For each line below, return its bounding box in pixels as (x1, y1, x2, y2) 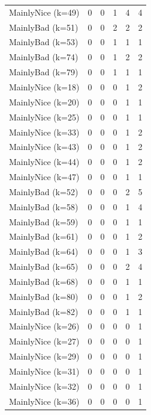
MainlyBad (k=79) (9, 66, 78, 78)
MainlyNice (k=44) (9, 155, 80, 168)
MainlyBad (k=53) (9, 36, 78, 48)
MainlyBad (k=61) (9, 230, 78, 243)
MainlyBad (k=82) (9, 305, 78, 317)
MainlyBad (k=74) (9, 51, 78, 63)
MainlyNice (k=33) (9, 125, 80, 138)
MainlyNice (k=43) (9, 140, 80, 153)
